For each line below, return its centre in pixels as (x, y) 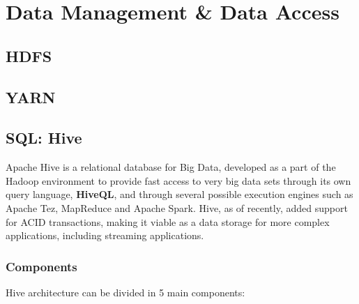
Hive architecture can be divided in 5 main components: (125, 292)
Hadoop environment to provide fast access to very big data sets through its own (178, 180)
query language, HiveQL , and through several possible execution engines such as (179, 194)
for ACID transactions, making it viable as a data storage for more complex (168, 221)
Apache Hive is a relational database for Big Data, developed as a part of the (171, 167)
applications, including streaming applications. (105, 235)
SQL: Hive (44, 138)
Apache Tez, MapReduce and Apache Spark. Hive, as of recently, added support (177, 207)
